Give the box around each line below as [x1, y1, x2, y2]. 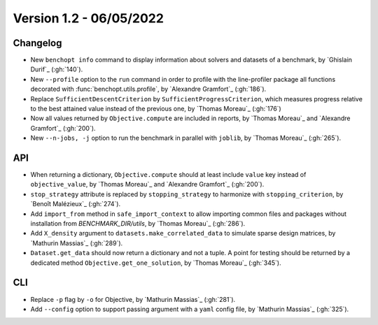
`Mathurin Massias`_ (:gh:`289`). [30, 238, 123, 247]
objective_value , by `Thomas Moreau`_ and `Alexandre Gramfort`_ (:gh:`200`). [30, 180, 265, 189]
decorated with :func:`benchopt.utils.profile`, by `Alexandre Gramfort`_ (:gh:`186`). [30, 85, 267, 94]
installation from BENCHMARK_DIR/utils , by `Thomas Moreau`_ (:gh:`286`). [30, 219, 246, 228]
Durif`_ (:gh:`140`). [30, 65, 83, 73]
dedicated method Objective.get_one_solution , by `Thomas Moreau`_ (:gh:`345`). [30, 259, 281, 267]
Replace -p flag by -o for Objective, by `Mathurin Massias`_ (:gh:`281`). [30, 295, 236, 303]
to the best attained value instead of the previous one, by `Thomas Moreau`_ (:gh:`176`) [30, 105, 281, 113]
